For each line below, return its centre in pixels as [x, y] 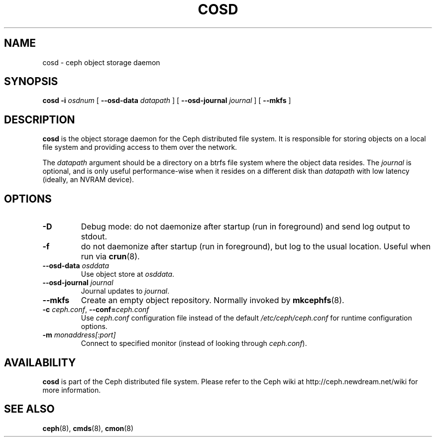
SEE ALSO [29, 409]
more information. [72, 390]
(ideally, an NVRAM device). [88, 180]
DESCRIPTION [40, 119]
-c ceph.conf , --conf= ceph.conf [96, 310]
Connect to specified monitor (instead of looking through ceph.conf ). [194, 343]
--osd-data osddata [76, 266]
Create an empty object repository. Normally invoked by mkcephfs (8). [213, 300]
